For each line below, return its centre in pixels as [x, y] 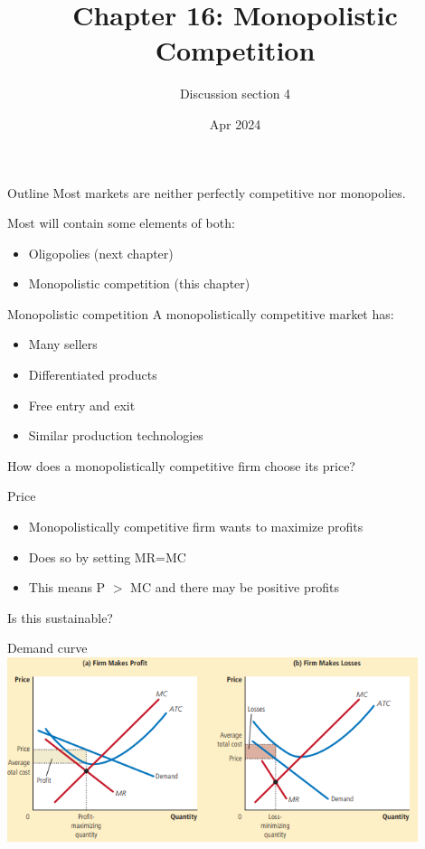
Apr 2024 [235, 123]
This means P [67, 587]
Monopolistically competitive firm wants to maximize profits [196, 527]
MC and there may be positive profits [235, 587]
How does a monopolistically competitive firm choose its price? [181, 465]
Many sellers [63, 344]
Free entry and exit [82, 405]
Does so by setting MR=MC [107, 557]
